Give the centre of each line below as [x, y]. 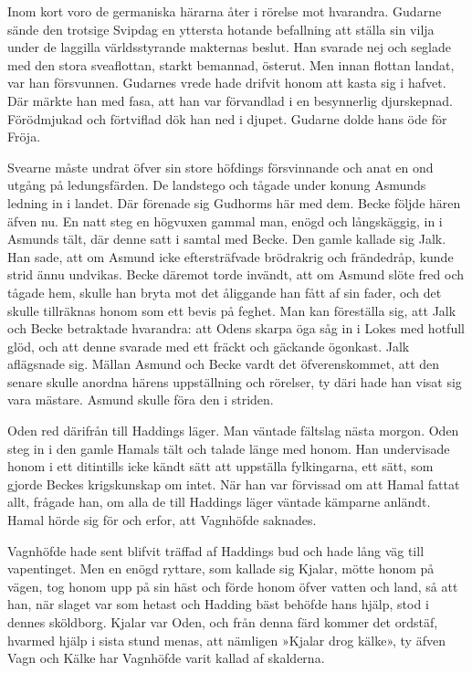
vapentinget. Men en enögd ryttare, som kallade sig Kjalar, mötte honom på [221, 568]
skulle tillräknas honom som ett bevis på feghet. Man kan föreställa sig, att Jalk [232, 310]
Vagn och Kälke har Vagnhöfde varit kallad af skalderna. [166, 658]
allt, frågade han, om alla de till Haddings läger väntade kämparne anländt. [219, 502]
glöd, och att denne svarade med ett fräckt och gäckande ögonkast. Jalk [209, 346]
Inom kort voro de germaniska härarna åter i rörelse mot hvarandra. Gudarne [225, 11]
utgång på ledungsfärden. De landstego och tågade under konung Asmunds [217, 185]
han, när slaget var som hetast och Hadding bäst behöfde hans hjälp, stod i [218, 604]
